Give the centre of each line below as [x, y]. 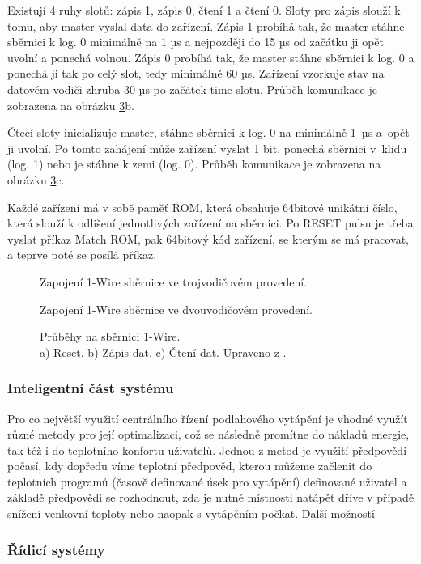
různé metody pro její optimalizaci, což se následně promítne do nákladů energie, [208, 434]
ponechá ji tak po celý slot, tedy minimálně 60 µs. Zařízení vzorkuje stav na [196, 73]
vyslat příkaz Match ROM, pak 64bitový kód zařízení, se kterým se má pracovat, [208, 238]
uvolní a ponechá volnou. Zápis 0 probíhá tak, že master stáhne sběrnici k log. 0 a [211, 57]
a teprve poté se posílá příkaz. [82, 254]
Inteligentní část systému [91, 388]
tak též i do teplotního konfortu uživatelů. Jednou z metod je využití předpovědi [207, 450]
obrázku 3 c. [36, 179]
